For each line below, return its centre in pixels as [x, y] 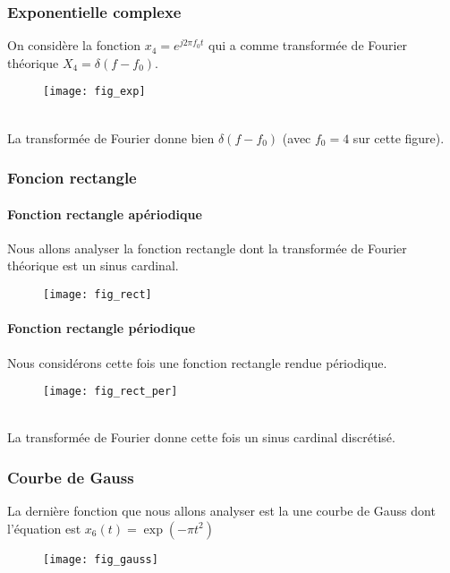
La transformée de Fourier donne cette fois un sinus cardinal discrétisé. [201, 437]
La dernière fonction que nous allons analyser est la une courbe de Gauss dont [221, 511]
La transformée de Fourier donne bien [111, 137]
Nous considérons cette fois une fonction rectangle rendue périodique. [197, 362]
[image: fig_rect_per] [110, 392]
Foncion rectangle [72, 178]
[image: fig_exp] [94, 92]
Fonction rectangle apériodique [105, 214]
